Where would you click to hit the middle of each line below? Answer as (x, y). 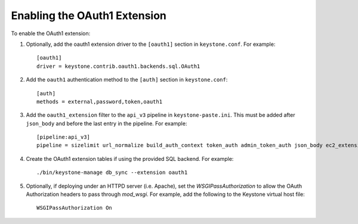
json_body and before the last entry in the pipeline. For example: (107, 123)
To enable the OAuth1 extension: (51, 33)
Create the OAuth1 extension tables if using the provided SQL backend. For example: (130, 158)
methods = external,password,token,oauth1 (100, 102)
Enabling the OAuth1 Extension (89, 15)
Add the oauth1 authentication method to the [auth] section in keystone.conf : (127, 80)
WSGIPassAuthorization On (75, 208)
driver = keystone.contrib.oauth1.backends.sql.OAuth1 (118, 66)
